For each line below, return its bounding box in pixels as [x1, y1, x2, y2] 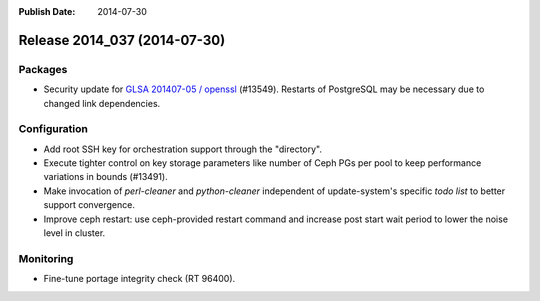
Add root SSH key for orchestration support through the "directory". [43, 143, 322, 155]
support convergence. [43, 199, 135, 211]
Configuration [18, 122, 89, 136]
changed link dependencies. [43, 97, 161, 109]
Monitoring [18, 251, 74, 265]
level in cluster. [43, 227, 106, 239]
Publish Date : [18, 6, 76, 17]
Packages [18, 62, 68, 76]
